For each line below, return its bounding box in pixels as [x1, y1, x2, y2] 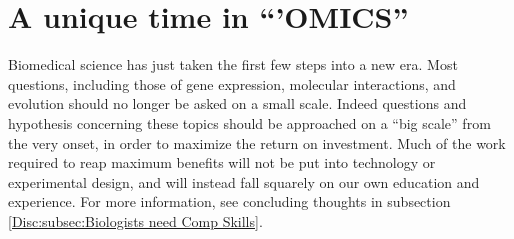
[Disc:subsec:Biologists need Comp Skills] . [8, 210, 263, 231]
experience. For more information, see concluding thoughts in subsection [8, 191, 451, 212]
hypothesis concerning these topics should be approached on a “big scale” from [8, 112, 491, 133]
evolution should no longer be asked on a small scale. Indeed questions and [8, 93, 467, 114]
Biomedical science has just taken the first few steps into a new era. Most [8, 54, 458, 75]
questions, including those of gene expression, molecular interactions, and [8, 73, 456, 94]
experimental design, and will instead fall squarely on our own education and [8, 171, 480, 192]
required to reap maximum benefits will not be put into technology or [8, 152, 436, 173]
